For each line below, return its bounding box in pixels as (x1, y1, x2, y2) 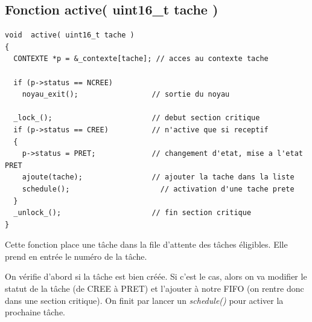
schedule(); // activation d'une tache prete (22, 184, 294, 193)
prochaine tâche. (5, 306, 65, 318)
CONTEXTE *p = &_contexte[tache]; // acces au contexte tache (13, 54, 269, 63)
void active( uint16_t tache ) (5, 31, 135, 40)
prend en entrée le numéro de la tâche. (5, 250, 147, 262)
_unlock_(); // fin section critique (13, 208, 252, 217)
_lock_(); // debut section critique (13, 114, 260, 123)
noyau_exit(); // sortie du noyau (22, 90, 230, 99)
